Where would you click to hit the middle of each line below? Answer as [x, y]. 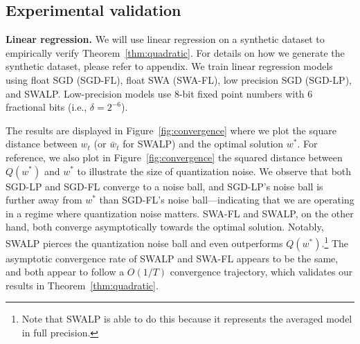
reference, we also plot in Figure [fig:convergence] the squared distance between [174, 157]
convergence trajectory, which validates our [261, 272]
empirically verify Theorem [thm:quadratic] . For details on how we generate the [175, 52]
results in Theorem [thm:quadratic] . [82, 285]
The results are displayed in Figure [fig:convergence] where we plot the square [171, 130]
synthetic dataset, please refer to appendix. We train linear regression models [169, 66]
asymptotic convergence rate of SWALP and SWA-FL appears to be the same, [172, 258]
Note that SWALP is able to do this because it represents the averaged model [187, 319]
